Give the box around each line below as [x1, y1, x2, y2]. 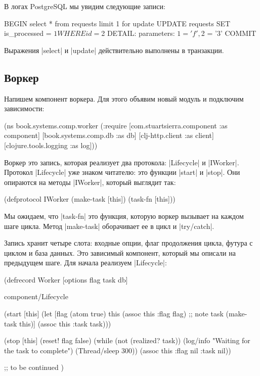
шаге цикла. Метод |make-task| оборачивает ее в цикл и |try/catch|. [4, 220, 214, 231]
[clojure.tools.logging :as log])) [4, 139, 98, 150]
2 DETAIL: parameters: [101, 28, 175, 38]
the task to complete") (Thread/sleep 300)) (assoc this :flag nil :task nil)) [4, 345, 231, 355]
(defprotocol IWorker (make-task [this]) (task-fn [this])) [4, 194, 176, 204]
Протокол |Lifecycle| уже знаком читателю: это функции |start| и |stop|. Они [4, 167, 240, 177]
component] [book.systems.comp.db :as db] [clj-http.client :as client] [4, 130, 214, 140]
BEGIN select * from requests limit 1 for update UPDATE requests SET [4, 18, 231, 28]
